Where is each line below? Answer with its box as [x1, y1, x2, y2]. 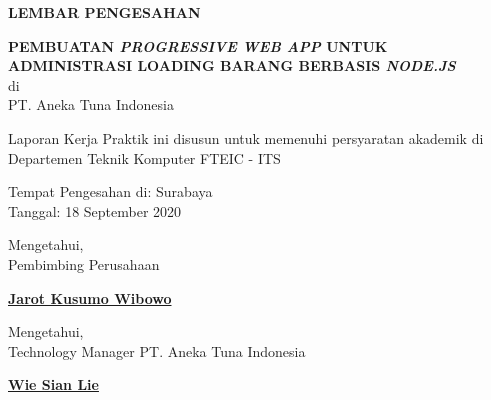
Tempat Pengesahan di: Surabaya [8, 181, 213, 202]
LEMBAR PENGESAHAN [8, 2, 201, 22]
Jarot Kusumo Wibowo [8, 287, 172, 308]
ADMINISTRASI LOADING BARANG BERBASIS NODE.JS [8, 55, 456, 76]
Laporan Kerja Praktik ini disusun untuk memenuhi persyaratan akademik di [8, 127, 484, 148]
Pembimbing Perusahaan [8, 253, 160, 274]
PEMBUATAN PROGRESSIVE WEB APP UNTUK [8, 35, 388, 56]
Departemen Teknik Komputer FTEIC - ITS [8, 147, 281, 168]
